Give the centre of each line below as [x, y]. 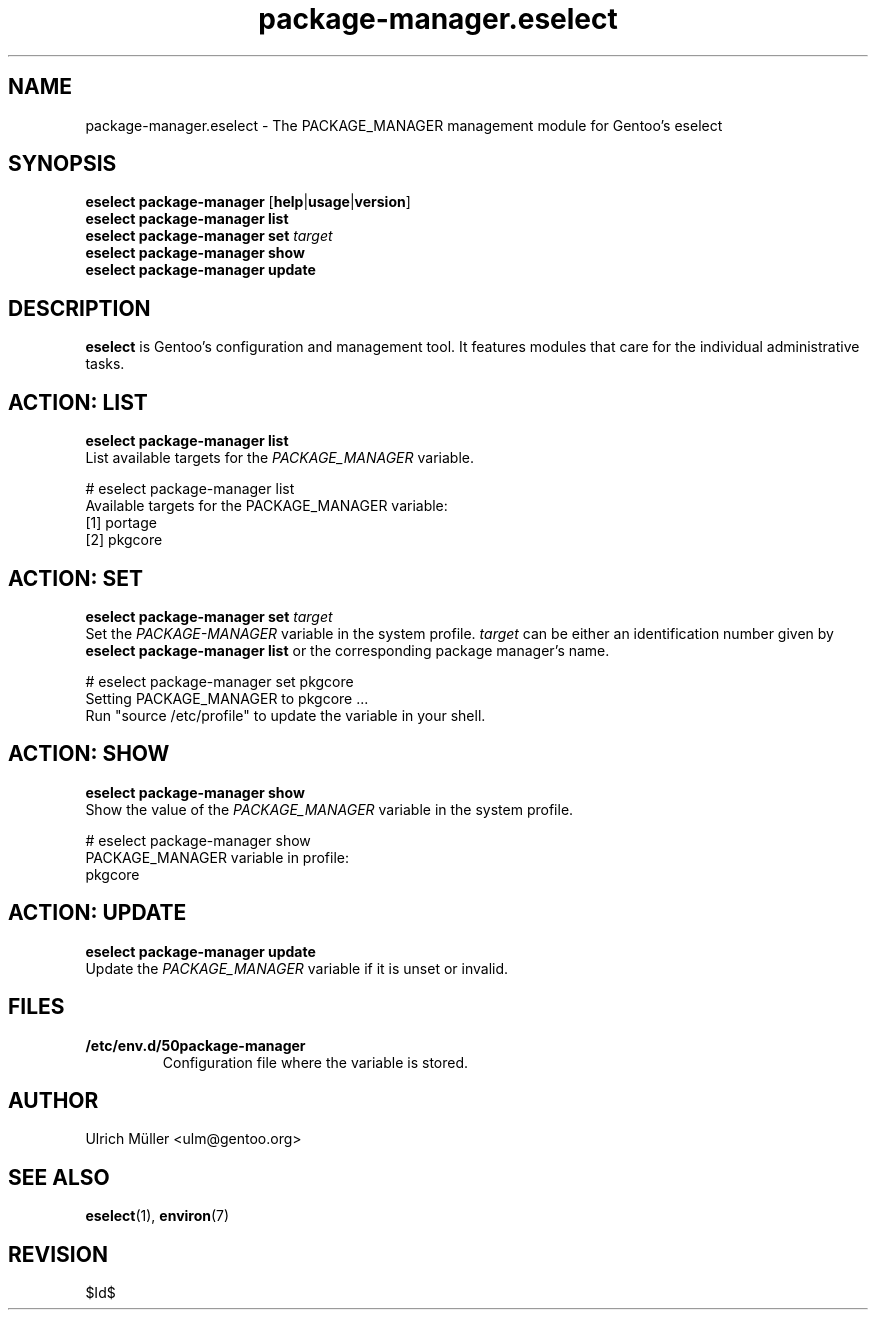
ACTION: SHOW [89, 754]
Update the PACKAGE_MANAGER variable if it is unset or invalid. [297, 968]
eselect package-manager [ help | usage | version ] [248, 202]
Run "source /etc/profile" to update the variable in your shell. [285, 715]
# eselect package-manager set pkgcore [219, 681]
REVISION [58, 1254]
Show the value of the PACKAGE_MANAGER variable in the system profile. [329, 809]
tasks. [105, 364]
